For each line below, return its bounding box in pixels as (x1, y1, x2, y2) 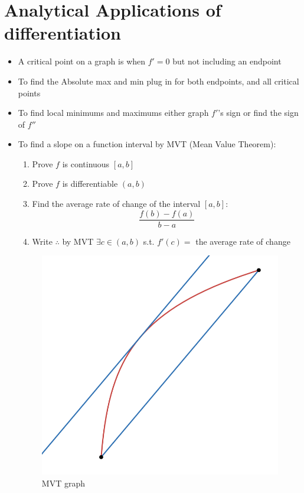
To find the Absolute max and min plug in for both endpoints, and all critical (18, 74, 299, 87)
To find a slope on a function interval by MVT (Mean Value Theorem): (18, 138, 276, 150)
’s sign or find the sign (218, 106, 299, 119)
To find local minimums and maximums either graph (18, 106, 209, 119)
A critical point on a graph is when (18, 55, 146, 67)
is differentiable (62, 177, 118, 190)
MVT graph (41, 476, 85, 489)
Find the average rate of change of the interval (32, 197, 201, 210)
